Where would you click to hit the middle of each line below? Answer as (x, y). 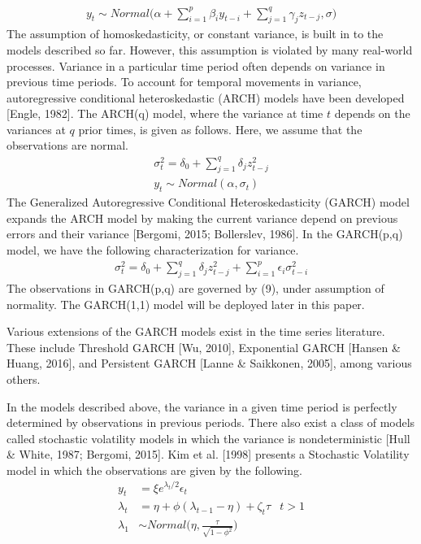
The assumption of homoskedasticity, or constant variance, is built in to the (195, 34)
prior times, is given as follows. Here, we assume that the (220, 129)
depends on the (372, 113)
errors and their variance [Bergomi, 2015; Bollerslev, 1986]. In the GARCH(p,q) (205, 234)
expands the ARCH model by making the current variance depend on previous (202, 218)
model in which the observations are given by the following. (154, 470)
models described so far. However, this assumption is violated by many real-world (210, 49)
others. (24, 379)
